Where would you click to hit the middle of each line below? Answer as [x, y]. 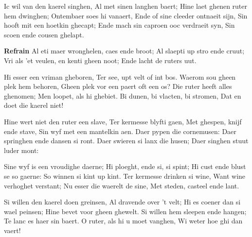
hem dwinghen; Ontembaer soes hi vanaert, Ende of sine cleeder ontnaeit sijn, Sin [126, 15]
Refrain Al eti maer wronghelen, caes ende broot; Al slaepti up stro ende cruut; [124, 51]
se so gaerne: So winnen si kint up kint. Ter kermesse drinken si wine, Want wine [125, 176]
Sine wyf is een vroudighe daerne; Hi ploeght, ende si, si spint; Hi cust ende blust [125, 166]
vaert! [12, 230]
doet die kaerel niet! [34, 105]
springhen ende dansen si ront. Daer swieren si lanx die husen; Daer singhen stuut [126, 141]
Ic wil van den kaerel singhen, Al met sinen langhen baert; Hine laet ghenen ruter [126, 6]
